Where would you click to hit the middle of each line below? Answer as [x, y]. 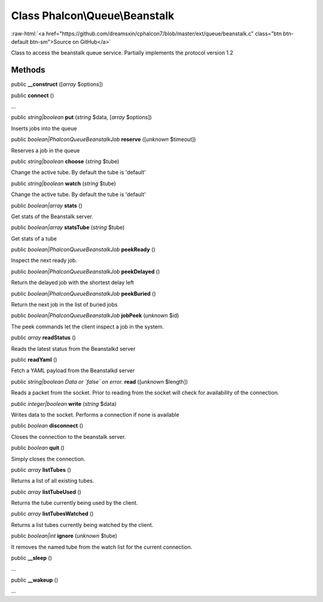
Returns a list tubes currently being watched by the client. [82, 525]
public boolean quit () [38, 448]
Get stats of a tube [34, 238]
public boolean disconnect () [47, 426]
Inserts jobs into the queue [44, 128]
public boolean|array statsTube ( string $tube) [68, 227]
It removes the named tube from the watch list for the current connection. [102, 547]
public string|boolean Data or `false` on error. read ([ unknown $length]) [100, 381]
